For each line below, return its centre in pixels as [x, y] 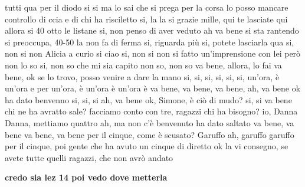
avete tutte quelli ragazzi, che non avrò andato [89, 157]
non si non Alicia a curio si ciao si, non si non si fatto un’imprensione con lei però [153, 53]
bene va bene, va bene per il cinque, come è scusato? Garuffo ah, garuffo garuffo [150, 134]
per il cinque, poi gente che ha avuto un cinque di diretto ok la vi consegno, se [147, 146]
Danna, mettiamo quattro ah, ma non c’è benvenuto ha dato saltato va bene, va [150, 122]
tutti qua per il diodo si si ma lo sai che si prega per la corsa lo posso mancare [147, 7]
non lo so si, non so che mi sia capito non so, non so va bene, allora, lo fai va [143, 65]
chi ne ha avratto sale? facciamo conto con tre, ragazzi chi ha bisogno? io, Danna [151, 111]
